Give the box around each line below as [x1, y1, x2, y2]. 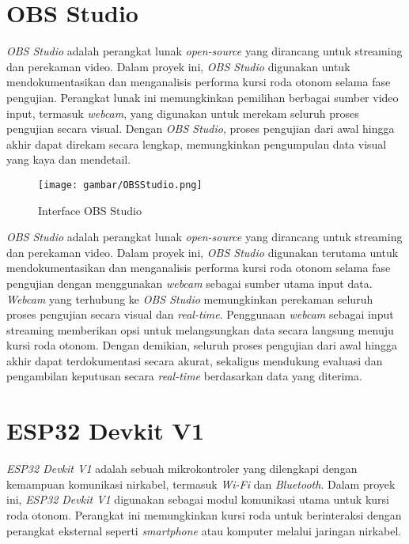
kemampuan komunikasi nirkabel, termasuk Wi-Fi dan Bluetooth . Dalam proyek [6, 475, 396, 492]
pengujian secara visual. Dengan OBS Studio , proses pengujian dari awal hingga [6, 120, 395, 137]
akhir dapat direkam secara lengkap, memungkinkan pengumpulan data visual [6, 135, 387, 152]
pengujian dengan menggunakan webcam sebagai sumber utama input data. [6, 274, 373, 291]
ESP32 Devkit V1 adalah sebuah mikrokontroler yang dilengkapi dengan [6, 460, 358, 477]
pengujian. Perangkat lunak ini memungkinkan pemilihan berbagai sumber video [6, 89, 399, 105]
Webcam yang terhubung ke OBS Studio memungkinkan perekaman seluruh [6, 290, 373, 307]
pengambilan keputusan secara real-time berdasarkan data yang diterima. [6, 368, 362, 384]
